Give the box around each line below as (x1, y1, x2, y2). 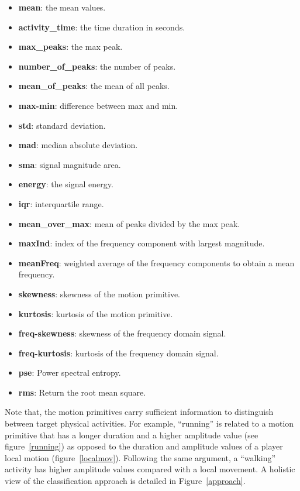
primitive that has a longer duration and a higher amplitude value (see (5, 428, 258, 441)
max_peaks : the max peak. (18, 40, 123, 53)
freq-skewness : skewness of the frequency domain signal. (18, 327, 226, 339)
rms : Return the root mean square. (18, 386, 146, 398)
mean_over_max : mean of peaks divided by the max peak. (18, 217, 240, 229)
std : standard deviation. (18, 119, 106, 131)
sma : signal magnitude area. (18, 158, 121, 170)
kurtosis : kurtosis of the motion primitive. (18, 307, 173, 320)
